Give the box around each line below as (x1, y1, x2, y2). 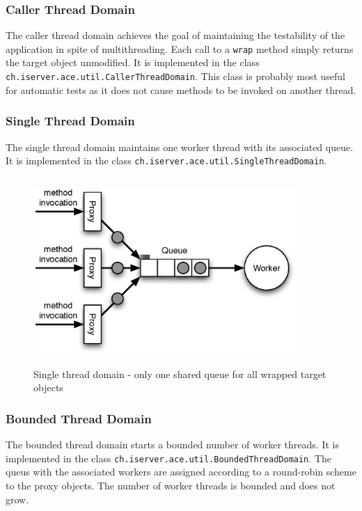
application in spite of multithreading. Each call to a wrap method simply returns (6, 41, 354, 56)
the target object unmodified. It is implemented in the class (6, 55, 260, 70)
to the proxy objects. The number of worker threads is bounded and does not (6, 478, 336, 492)
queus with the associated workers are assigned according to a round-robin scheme (6, 464, 356, 479)
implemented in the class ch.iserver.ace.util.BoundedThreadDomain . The (6, 450, 331, 465)
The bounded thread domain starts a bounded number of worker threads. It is (6, 437, 339, 452)
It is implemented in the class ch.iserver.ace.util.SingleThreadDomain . (6, 153, 327, 168)
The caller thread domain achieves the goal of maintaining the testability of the (6, 28, 345, 42)
